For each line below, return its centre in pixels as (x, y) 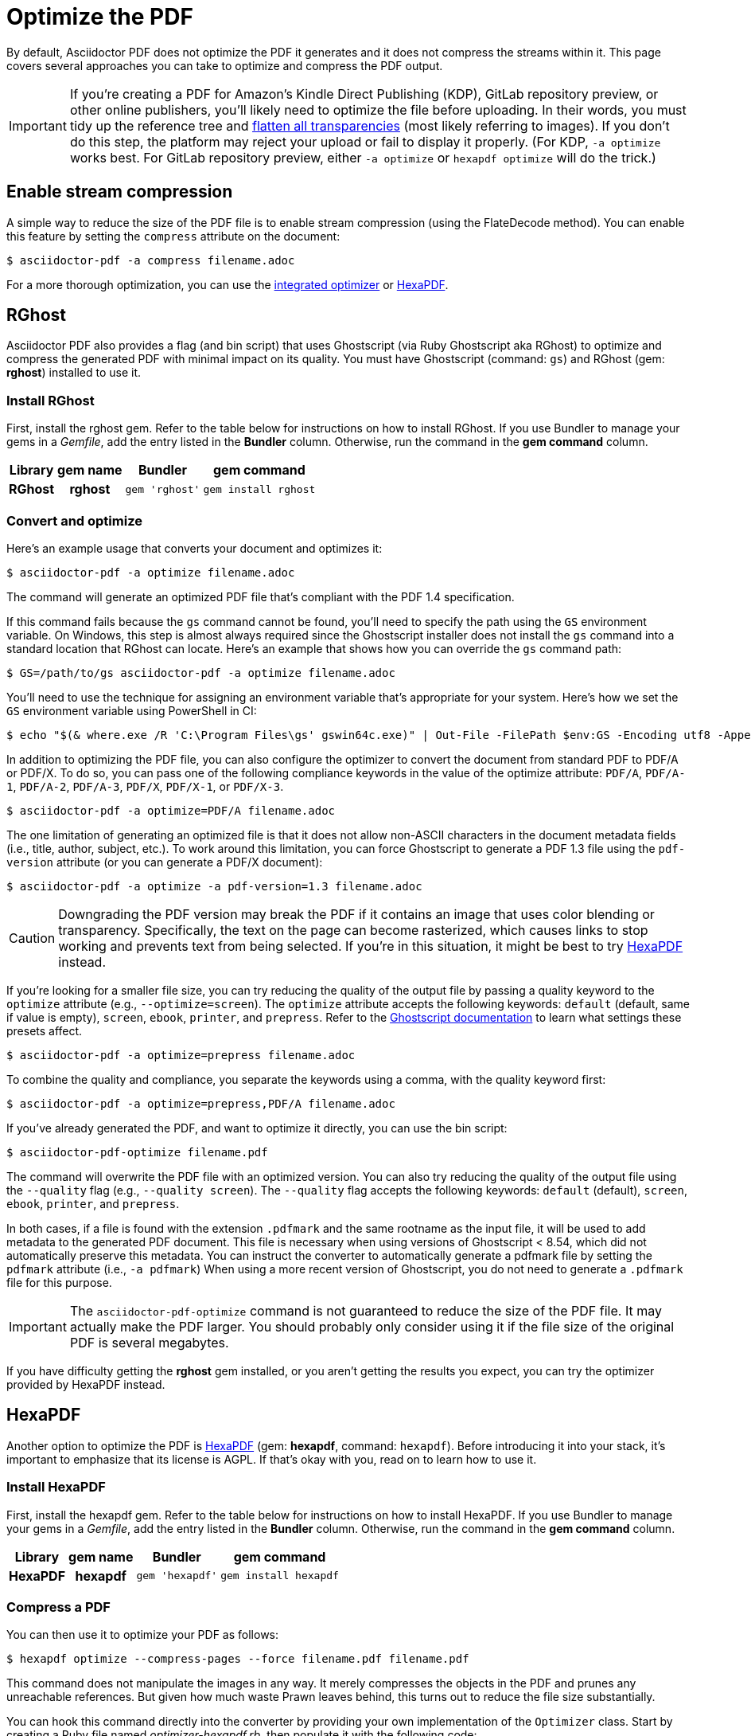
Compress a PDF (58, 1607)
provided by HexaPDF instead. (86, 1384)
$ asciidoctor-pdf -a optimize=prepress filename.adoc (181, 1055)
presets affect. (45, 1030)
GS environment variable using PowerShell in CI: (132, 710)
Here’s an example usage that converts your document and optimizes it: (195, 548)
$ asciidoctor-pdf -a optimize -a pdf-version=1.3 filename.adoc (214, 886)
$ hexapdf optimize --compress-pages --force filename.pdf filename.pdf (238, 1659)
